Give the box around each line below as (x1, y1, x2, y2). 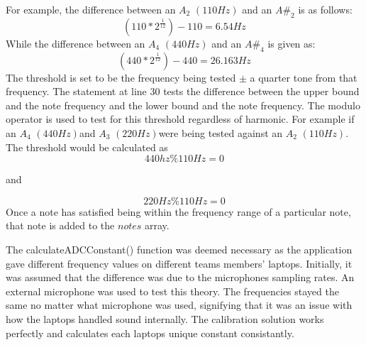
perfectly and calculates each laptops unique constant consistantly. (6, 325, 294, 340)
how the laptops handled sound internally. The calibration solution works (6, 311, 324, 326)
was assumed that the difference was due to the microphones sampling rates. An (6, 270, 355, 285)
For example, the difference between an (6, 2, 176, 16)
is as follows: (298, 2, 353, 16)
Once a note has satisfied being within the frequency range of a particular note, (6, 204, 351, 219)
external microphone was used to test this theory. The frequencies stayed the (6, 283, 339, 298)
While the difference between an (6, 35, 145, 50)
